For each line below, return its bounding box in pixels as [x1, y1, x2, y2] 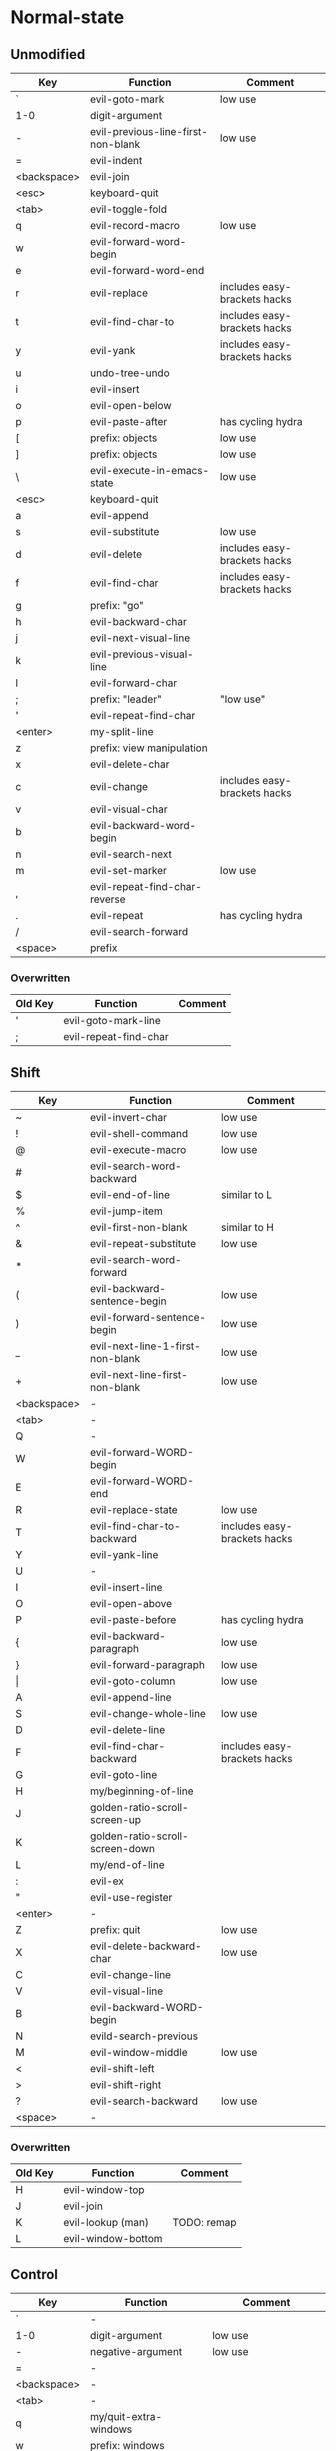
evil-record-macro [89, 219, 180, 232]
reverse [89, 892, 127, 906]
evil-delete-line [89, 1723, 166, 1737]
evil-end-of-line [89, 1188, 170, 1202]
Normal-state [10, 6, 125, 29]
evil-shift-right [89, 2078, 162, 2092]
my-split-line [89, 725, 154, 738]
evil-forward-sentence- [89, 1311, 207, 1325]
